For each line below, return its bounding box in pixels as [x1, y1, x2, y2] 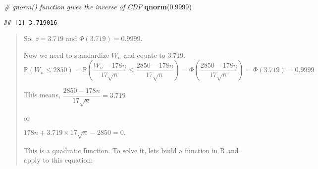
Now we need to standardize [23, 49, 109, 60]
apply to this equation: [23, 155, 93, 165]
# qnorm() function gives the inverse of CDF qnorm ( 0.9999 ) [4, 1, 192, 11]
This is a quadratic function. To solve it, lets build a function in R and [23, 145, 239, 155]
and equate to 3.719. [123, 49, 186, 60]
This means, [23, 89, 60, 100]
